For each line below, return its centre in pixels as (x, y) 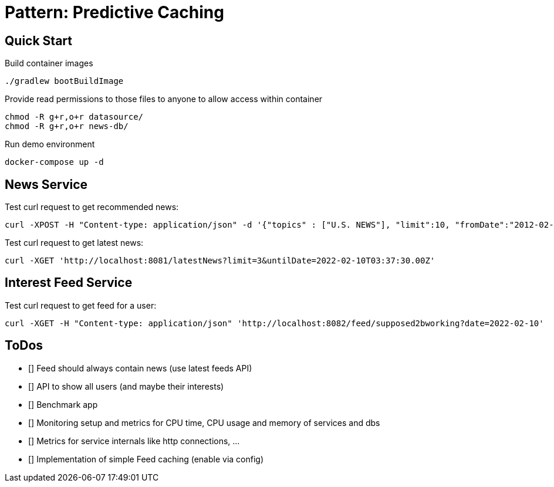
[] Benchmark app (63, 404)
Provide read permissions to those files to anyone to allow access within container (164, 99)
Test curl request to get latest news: (74, 243)
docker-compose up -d (54, 162)
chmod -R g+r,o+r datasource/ (74, 117)
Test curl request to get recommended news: (92, 207)
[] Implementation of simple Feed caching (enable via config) (146, 459)
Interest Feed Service (69, 283)
